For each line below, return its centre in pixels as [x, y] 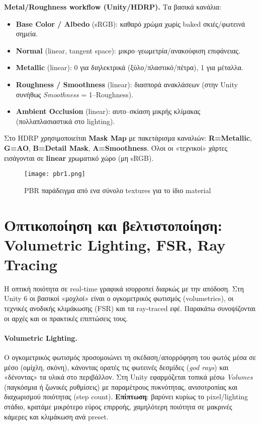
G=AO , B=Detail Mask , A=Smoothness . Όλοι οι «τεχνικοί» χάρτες [116, 147]
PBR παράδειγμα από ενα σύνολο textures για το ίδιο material [118, 190]
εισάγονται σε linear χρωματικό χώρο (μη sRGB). [79, 158]
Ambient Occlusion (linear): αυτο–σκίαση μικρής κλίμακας [108, 111]
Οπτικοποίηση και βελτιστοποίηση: [113, 225]
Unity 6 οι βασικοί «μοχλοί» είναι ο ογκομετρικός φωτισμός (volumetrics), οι [119, 298]
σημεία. [27, 34]
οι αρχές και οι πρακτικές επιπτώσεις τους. [66, 318]
